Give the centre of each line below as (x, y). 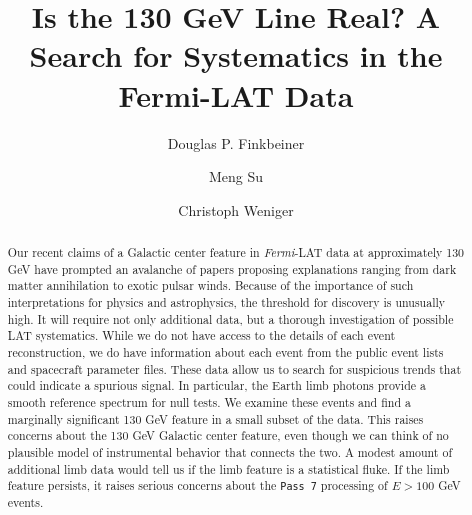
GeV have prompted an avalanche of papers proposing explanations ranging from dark (232, 268)
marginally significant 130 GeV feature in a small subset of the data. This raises (215, 418)
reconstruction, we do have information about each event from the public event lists (225, 352)
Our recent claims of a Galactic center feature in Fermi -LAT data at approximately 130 (236, 252)
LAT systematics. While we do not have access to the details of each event (201, 335)
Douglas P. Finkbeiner (236, 142)
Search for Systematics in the (236, 55)
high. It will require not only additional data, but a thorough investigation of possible (230, 318)
